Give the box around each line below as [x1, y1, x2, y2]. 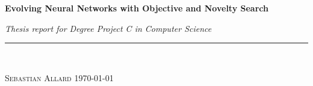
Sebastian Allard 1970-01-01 [5, 71, 114, 84]
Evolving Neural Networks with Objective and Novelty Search [5, 2, 268, 14]
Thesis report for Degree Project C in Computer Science [5, 22, 212, 34]
